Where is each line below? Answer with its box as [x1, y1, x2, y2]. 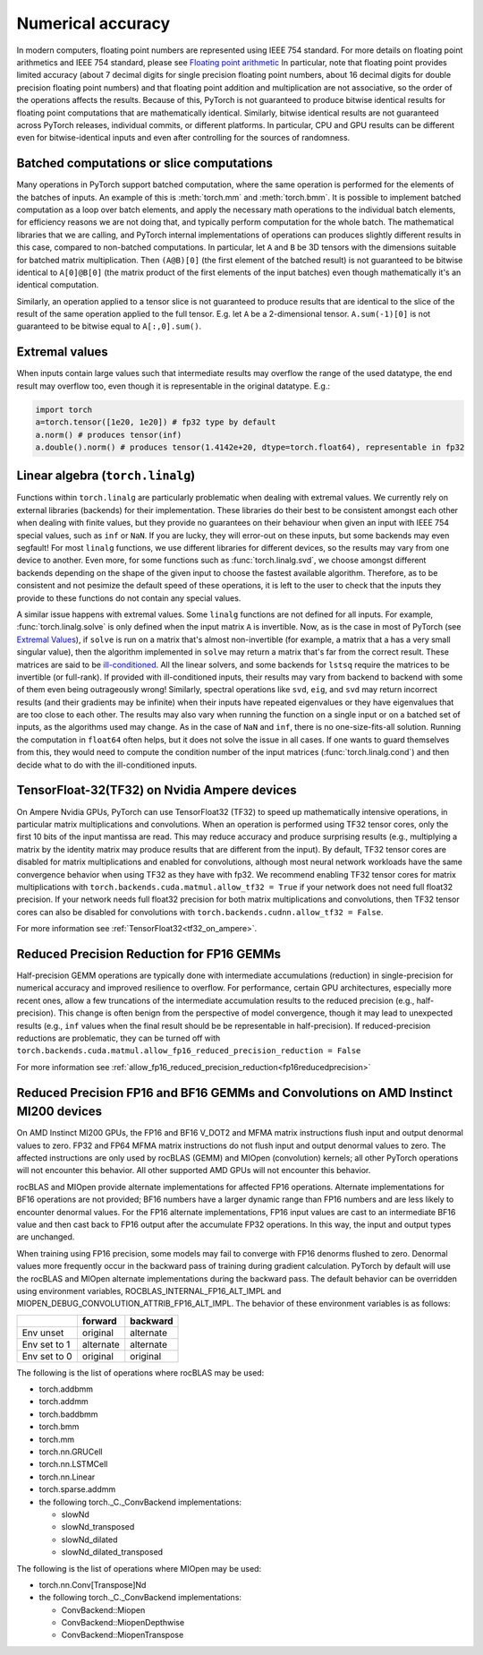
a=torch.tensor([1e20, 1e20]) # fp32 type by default [35, 417, 276, 427]
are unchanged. [16, 1231, 75, 1242]
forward [81, 1315, 117, 1327]
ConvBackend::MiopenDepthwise [61, 1617, 185, 1628]
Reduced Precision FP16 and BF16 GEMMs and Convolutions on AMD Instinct [16, 1085, 453, 1101]
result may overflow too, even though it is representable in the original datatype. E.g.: [16, 381, 331, 391]
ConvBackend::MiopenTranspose [61, 1630, 184, 1641]
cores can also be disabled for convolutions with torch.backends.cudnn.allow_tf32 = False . [16, 906, 384, 917]
